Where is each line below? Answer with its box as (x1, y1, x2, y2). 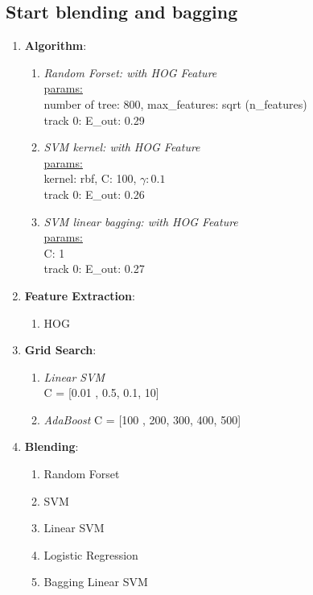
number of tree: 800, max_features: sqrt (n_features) (43, 95, 307, 112)
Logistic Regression (43, 546, 138, 563)
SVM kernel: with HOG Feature (43, 138, 200, 155)
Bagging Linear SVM (43, 573, 148, 590)
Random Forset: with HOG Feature (43, 64, 217, 81)
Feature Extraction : (24, 287, 135, 304)
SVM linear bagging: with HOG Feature (43, 213, 238, 229)
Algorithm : (24, 37, 87, 54)
